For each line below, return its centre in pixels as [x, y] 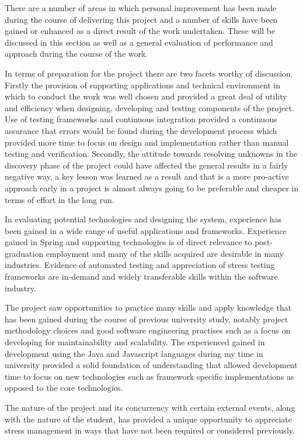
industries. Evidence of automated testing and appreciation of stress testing [140, 265]
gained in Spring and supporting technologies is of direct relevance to [128, 242]
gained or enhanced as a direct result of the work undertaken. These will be [140, 31]
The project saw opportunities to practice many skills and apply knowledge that [148, 307]
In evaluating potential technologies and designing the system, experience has [143, 219]
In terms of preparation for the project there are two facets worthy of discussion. [149, 73]
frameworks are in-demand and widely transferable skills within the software [141, 276]
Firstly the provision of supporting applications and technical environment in [143, 85]
